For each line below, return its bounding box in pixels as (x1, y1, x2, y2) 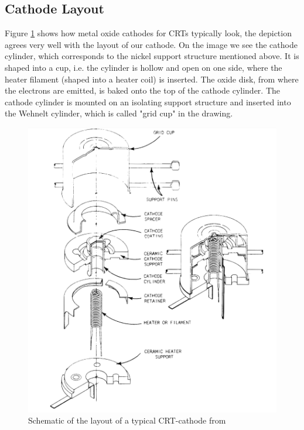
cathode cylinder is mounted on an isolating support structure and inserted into (5, 95, 291, 108)
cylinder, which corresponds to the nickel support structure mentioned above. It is (5, 50, 299, 62)
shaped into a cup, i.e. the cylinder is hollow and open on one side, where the (5, 61, 282, 73)
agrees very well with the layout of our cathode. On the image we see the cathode (5, 38, 298, 50)
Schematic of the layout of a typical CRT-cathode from (28, 414, 226, 426)
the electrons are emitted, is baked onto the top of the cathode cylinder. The (5, 84, 281, 97)
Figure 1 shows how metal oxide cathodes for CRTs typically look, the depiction (5, 27, 292, 39)
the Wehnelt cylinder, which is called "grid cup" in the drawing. (5, 107, 233, 119)
